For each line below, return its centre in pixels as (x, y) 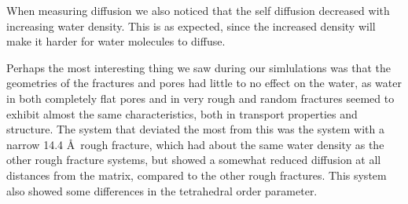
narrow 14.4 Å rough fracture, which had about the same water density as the (195, 144)
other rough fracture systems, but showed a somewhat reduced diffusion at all (194, 160)
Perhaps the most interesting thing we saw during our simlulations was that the (198, 67)
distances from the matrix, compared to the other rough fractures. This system (197, 175)
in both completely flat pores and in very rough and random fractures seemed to (200, 98)
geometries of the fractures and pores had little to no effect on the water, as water (204, 83)
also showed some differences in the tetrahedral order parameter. (162, 190)
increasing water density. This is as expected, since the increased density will (191, 25)
